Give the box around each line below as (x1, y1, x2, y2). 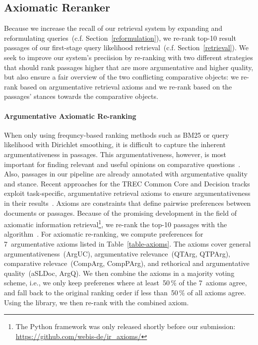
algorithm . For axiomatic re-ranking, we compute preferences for (4, 229, 203, 239)
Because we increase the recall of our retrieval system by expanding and (4, 23, 223, 33)
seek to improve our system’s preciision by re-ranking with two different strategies (4, 52, 253, 62)
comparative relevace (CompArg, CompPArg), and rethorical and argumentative (4, 258, 250, 268)
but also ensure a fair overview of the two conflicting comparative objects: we (4, 72, 239, 82)
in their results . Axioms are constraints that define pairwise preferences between (4, 197, 251, 208)
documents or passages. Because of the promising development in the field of (4, 207, 237, 218)
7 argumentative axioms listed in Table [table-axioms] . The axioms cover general (4, 238, 251, 249)
